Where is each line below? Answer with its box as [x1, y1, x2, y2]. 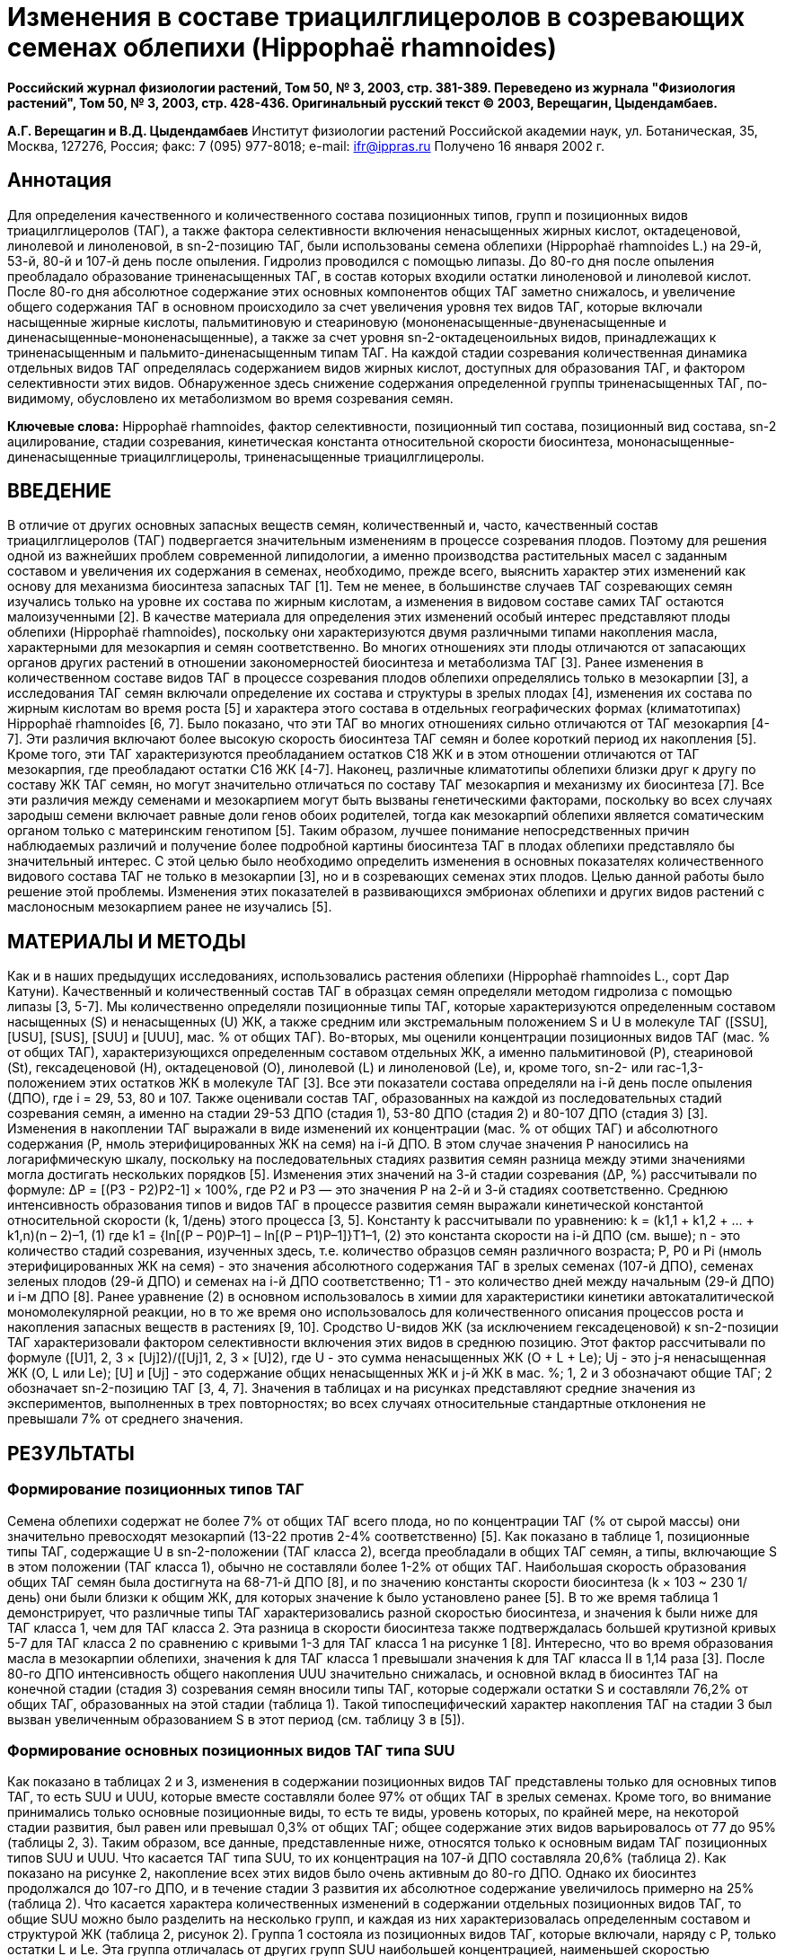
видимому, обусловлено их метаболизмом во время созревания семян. [7, 390, 454, 406]
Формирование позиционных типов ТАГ [7, 1480, 304, 1499]
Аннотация [7, 169, 112, 192]
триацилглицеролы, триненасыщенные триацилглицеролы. [120, 448, 485, 464]
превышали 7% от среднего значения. [7, 1411, 243, 1427]
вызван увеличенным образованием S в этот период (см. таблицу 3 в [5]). [7, 1711, 465, 1727]
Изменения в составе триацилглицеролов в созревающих [7, 2, 745, 32]
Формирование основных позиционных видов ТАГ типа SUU [7, 1740, 455, 1759]
